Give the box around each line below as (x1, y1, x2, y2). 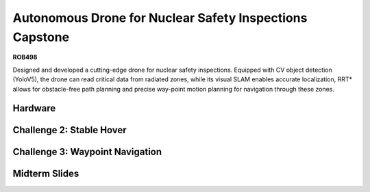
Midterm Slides (12, 168, 79, 180)
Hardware (12, 102, 56, 114)
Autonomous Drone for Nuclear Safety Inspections (12, 10, 308, 25)
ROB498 (12, 53, 38, 61)
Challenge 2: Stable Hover (12, 124, 127, 136)
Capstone (12, 29, 70, 44)
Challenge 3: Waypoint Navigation (12, 146, 162, 158)
